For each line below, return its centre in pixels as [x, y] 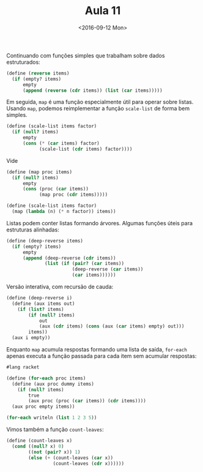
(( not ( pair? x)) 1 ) [54, 452]
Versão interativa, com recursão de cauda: [60, 287]
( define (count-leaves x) [39, 441]
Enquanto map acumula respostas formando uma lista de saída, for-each [97, 350]
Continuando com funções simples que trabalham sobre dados [86, 55]
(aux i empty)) [31, 338]
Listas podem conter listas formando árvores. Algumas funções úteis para [100, 223]
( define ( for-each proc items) [46, 378]
